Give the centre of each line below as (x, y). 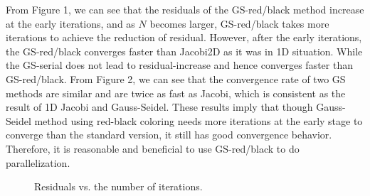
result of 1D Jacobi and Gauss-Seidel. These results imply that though (159, 107)
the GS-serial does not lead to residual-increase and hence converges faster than (179, 65)
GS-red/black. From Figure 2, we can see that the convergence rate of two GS (176, 78)
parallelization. (38, 162)
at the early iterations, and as (70, 23)
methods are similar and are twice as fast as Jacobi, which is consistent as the (176, 93)
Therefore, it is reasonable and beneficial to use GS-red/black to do (153, 148)
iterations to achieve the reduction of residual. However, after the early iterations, (184, 37)
